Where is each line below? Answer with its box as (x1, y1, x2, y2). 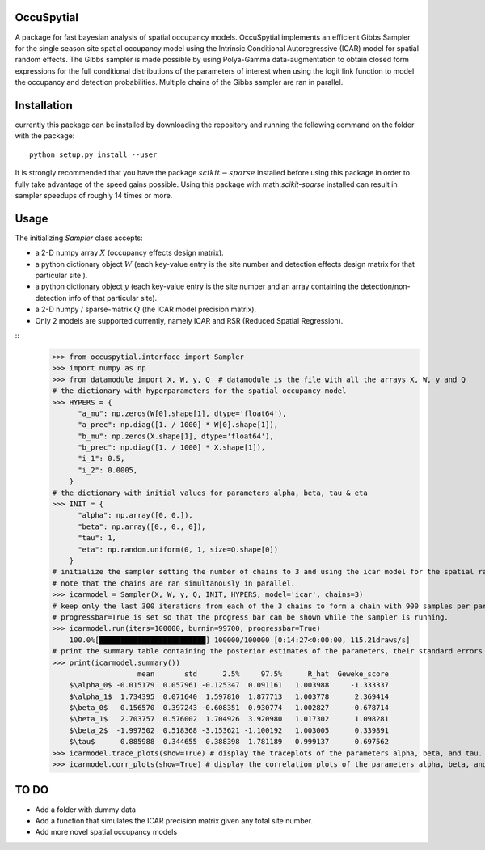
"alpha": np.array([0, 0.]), (78, 510, 193, 520)
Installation (15, 98, 73, 112)
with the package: (15, 131, 75, 141)
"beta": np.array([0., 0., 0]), (78, 522, 206, 531)
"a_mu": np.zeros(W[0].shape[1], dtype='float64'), (78, 408, 287, 418)
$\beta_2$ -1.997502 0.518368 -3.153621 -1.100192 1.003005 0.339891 (69, 725, 390, 735)
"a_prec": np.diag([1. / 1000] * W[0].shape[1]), (78, 421, 279, 429)
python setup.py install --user (29, 150, 158, 159)
